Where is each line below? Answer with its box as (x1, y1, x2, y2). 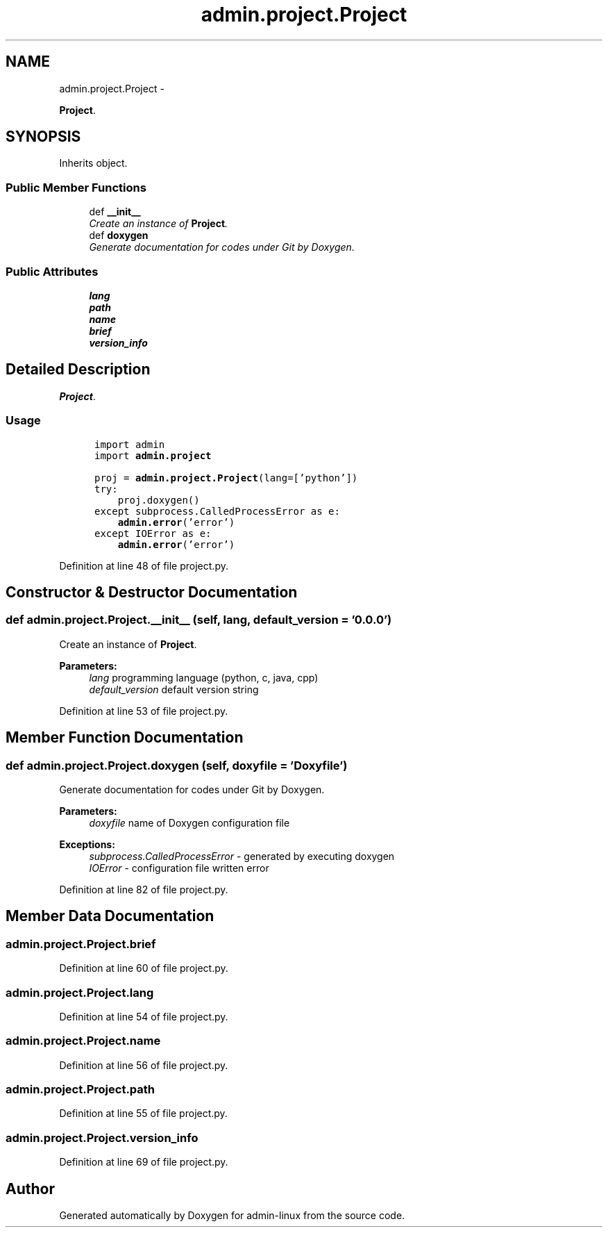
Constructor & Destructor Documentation (6, 583, 298, 601)
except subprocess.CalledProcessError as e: (94, 505, 340, 517)
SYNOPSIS (6, 128, 81, 146)
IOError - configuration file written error (89, 861, 269, 874)
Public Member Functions (6, 180, 146, 195)
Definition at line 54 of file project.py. (59, 1010, 228, 1023)
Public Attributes (6, 264, 99, 279)
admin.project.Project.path (6, 1082, 155, 1097)
